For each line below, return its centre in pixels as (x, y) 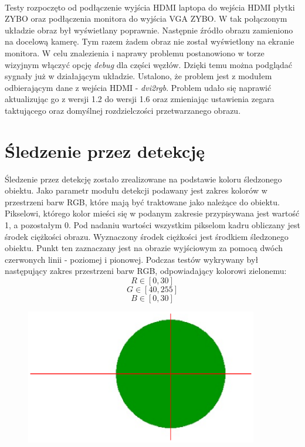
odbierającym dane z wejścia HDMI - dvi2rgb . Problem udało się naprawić (138, 87)
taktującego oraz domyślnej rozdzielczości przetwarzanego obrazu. (123, 110)
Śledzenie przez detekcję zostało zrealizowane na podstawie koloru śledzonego (143, 179)
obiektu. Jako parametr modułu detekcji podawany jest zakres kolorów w (136, 190)
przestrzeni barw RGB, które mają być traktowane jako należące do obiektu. (142, 202)
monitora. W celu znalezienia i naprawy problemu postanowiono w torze (135, 53)
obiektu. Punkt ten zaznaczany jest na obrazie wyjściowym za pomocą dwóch (144, 248)
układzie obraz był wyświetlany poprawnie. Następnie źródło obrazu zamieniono (149, 30)
